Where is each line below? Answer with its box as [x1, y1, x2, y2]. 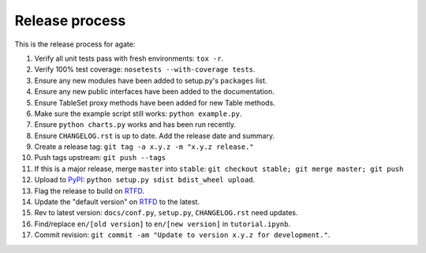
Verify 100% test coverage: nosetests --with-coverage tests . [34, 65, 256, 74]
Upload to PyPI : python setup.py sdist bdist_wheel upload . [34, 175, 256, 184]
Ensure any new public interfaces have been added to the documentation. [34, 87, 275, 96]
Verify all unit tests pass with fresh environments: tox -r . [34, 54, 224, 63]
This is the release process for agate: [14, 39, 136, 49]
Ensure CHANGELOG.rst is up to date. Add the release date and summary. [34, 131, 275, 140]
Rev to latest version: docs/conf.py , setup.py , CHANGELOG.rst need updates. [34, 208, 298, 218]
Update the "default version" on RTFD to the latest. [34, 197, 200, 206]
